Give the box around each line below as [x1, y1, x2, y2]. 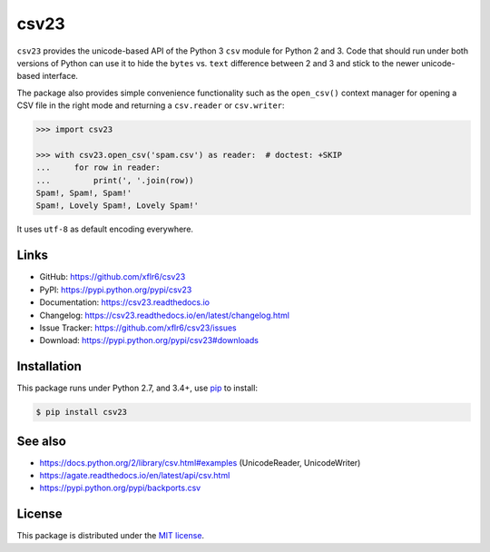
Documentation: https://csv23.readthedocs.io [39, 297, 211, 308]
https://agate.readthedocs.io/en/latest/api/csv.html [39, 470, 230, 481]
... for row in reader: [35, 163, 161, 172]
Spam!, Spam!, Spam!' [35, 188, 132, 199]
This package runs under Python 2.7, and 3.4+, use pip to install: [16, 382, 259, 394]
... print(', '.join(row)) [35, 175, 194, 185]
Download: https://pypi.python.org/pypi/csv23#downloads [39, 335, 259, 346]
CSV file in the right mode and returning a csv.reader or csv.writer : [16, 100, 285, 111]
